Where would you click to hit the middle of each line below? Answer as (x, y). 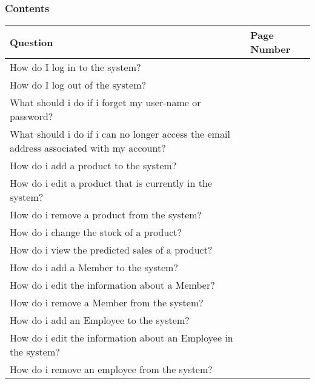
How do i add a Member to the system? (94, 268)
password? (31, 116)
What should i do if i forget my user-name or (105, 103)
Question (31, 42)
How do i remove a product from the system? (106, 215)
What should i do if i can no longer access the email (120, 134)
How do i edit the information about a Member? (112, 285)
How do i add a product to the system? (93, 166)
